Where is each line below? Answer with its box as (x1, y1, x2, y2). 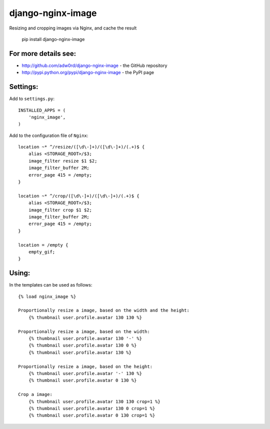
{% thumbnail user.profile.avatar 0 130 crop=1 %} (28, 412, 155, 418)
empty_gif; (28, 249, 55, 254)
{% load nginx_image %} (18, 293, 76, 299)
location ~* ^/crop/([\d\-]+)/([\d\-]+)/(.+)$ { (18, 193, 139, 198)
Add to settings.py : (9, 95, 55, 102)
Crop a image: (18, 391, 52, 397)
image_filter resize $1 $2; (28, 158, 97, 163)
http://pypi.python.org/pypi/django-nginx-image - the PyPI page (21, 69, 154, 75)
